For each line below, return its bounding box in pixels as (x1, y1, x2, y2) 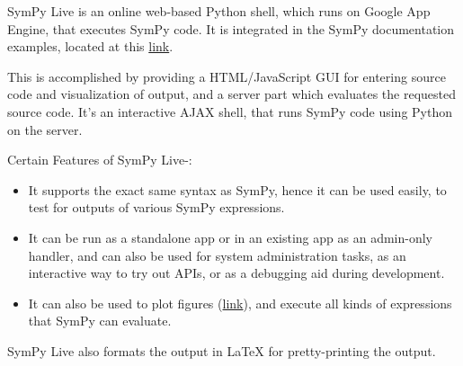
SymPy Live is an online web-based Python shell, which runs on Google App (7, 2, 431, 20)
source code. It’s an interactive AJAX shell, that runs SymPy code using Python (7, 102, 452, 121)
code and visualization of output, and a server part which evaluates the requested (7, 85, 457, 103)
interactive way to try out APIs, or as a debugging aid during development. (28, 263, 445, 282)
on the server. (7, 120, 83, 138)
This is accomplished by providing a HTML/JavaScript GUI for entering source (7, 67, 446, 85)
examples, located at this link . (7, 37, 174, 56)
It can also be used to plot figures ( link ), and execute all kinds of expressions (28, 293, 452, 312)
